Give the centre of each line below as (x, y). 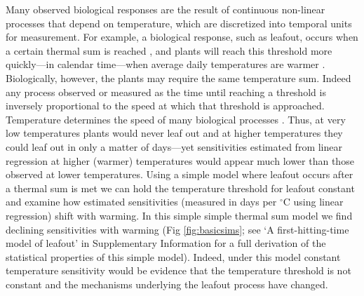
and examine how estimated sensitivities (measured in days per (141, 202)
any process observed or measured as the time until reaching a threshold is (166, 92)
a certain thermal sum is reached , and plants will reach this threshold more (169, 50)
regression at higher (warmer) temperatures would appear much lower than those (180, 160)
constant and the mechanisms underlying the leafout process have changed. (167, 284)
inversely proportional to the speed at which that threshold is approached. (165, 106)
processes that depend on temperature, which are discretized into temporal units (179, 23)
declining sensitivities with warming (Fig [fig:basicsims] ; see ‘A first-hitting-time (177, 229)
